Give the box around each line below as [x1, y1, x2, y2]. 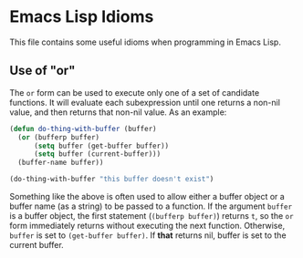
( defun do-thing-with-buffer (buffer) [9, 124, 157, 133]
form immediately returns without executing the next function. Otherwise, [9, 221, 286, 231]
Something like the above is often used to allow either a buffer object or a [9, 191, 285, 201]
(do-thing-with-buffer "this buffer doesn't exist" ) [9, 175, 214, 184]
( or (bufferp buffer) [17, 132, 100, 142]
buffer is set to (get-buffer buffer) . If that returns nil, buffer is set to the [9, 230, 287, 241]
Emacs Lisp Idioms [9, 6, 154, 27]
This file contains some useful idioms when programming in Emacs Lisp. [9, 36, 281, 47]
